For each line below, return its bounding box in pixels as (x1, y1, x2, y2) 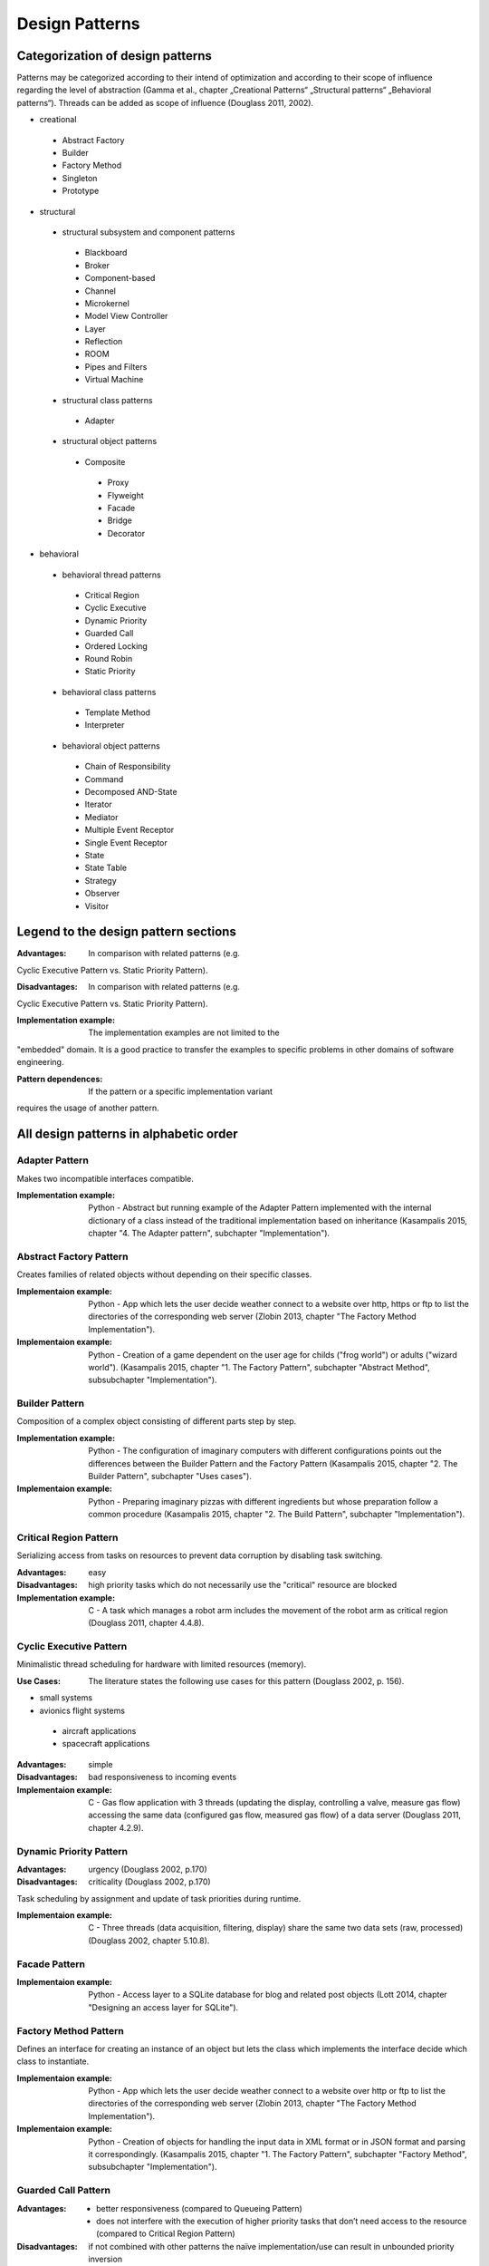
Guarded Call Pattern (16, 2184, 111, 2197)
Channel (84, 286, 117, 296)
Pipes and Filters (84, 361, 148, 372)
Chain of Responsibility (84, 761, 171, 772)
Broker (84, 259, 110, 271)
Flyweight (107, 489, 144, 500)
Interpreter (84, 720, 125, 731)
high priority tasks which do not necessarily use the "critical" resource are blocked (88, 1580, 398, 1591)
